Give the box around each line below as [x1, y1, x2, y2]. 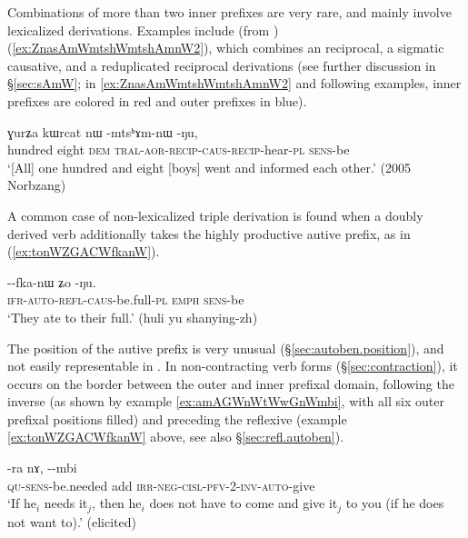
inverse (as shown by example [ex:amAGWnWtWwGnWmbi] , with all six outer [7, 392, 444, 411]
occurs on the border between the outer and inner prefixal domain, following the [7, 374, 454, 393]
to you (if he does [345, 493, 444, 513]
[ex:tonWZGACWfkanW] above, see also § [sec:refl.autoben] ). [7, 427, 344, 446]
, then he [92, 493, 142, 513]
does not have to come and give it [149, 493, 338, 513]
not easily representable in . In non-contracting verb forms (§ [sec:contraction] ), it [7, 356, 458, 375]
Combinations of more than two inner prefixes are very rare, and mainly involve [7, 3, 452, 21]
